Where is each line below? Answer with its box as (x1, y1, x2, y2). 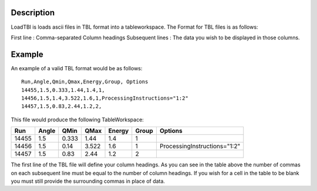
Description (11, 8, 55, 18)
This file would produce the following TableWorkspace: (11, 116, 144, 123)
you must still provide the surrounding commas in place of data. (11, 178, 166, 185)
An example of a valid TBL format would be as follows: (11, 64, 143, 71)
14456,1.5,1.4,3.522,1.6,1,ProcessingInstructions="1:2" (21, 94, 189, 101)
